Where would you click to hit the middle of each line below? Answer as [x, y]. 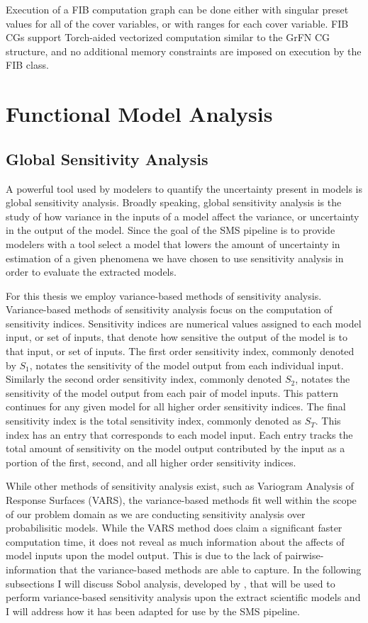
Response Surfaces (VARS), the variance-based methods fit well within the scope [181, 500]
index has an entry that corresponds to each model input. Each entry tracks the [179, 434]
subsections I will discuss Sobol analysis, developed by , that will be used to [171, 583]
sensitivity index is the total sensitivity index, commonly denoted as [154, 421]
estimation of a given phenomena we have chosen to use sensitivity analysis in [175, 258]
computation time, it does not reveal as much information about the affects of [175, 541]
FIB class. [27, 65]
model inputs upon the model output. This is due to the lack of [144, 555]
